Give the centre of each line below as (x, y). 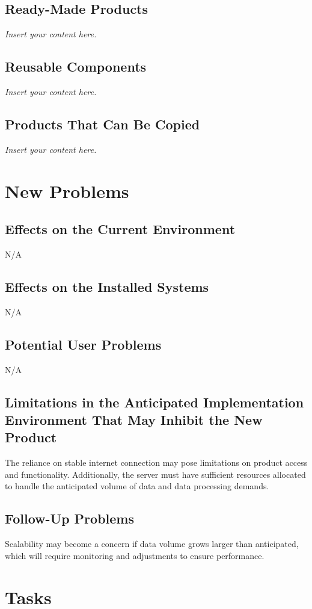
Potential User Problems (83, 344)
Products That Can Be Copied (102, 124)
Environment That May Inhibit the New (134, 419)
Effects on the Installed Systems (107, 286)
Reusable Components (76, 66)
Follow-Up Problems (69, 518)
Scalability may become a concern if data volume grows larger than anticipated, (152, 544)
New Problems (67, 190)
